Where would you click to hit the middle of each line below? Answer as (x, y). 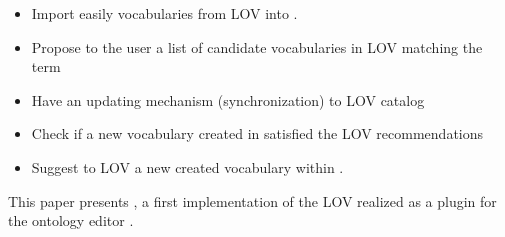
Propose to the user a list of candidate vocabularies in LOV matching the (257, 46)
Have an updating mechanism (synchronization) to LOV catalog (228, 99)
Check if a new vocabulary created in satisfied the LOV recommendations (257, 133)
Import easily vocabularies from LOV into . (164, 13)
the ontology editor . (71, 220)
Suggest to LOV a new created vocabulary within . (187, 166)
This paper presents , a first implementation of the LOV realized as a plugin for (252, 200)
